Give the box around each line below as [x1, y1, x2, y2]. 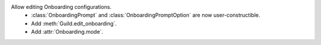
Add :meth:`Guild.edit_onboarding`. [31, 20, 117, 27]
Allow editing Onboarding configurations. [11, 4, 112, 10]
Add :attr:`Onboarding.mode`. [31, 28, 103, 36]
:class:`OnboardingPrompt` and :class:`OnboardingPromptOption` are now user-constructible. [31, 12, 260, 19]
